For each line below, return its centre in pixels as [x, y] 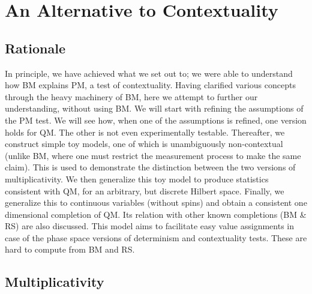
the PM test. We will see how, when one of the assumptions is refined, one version [156, 120]
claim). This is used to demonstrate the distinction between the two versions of [150, 167]
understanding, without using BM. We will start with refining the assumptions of [154, 108]
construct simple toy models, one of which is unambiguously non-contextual [144, 144]
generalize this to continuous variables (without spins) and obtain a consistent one [156, 202]
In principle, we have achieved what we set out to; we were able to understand [149, 73]
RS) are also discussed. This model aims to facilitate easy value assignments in [149, 226]
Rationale [35, 48]
